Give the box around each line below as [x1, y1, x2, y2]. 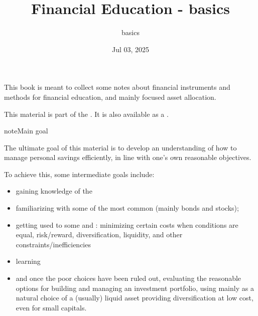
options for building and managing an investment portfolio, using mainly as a [16, 282, 254, 293]
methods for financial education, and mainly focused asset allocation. [4, 91, 216, 102]
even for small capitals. [16, 302, 87, 312]
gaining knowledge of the [16, 186, 92, 196]
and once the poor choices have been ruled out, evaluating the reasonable [16, 273, 241, 283]
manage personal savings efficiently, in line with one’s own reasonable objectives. [4, 152, 251, 163]
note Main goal [4, 125, 48, 136]
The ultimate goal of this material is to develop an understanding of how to [4, 142, 237, 152]
